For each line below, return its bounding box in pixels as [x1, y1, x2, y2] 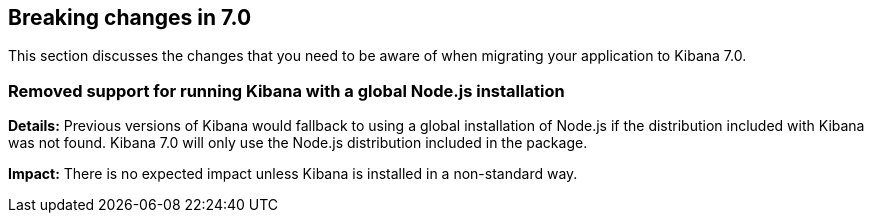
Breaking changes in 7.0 [8, 5, 252, 30]
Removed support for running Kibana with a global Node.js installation [8, 80, 565, 101]
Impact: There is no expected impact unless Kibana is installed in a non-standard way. [8, 165, 578, 183]
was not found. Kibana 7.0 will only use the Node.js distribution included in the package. [8, 134, 588, 152]
